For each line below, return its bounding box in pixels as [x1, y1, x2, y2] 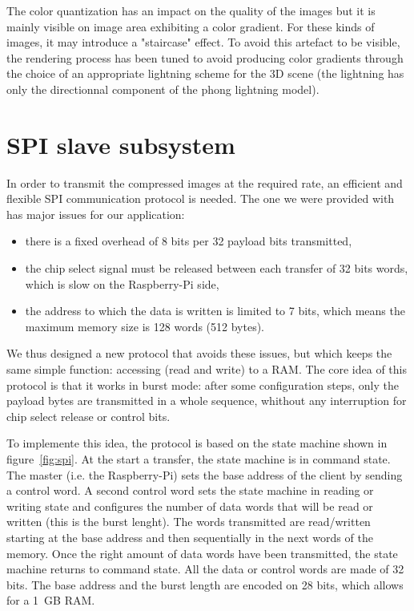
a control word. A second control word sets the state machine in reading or [6, 482, 374, 499]
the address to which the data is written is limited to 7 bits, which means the [25, 302, 405, 319]
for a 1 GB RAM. [6, 592, 95, 609]
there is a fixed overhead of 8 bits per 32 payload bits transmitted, [25, 233, 352, 249]
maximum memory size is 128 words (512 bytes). [25, 318, 265, 334]
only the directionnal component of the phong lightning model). [6, 80, 320, 97]
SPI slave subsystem [6, 127, 235, 160]
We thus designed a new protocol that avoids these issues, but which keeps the [6, 345, 392, 362]
